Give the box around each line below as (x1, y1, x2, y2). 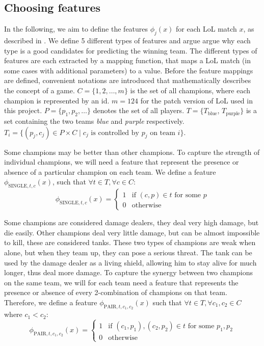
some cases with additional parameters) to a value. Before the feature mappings (4, 65, 253, 75)
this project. (4, 105, 42, 116)
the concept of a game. (4, 85, 75, 95)
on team (150, 129, 175, 137)
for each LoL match (176, 23, 237, 34)
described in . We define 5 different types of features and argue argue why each (4, 35, 251, 45)
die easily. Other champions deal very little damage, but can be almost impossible (4, 227, 260, 237)
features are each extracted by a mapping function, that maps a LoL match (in (4, 55, 251, 66)
